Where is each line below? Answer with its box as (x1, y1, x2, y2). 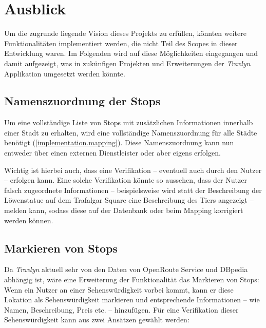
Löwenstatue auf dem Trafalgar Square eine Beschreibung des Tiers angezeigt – (4, 195, 254, 205)
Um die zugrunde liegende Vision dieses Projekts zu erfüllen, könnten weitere (4, 28, 246, 38)
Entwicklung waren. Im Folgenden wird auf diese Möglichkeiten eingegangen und (4, 48, 258, 59)
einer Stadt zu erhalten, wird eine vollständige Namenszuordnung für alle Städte (4, 127, 257, 138)
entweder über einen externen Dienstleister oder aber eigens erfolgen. (4, 147, 221, 158)
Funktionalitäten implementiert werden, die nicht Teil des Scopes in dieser (4, 37, 238, 48)
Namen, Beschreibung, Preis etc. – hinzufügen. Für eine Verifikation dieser (4, 304, 239, 315)
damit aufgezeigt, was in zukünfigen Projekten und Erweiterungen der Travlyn (4, 57, 251, 68)
